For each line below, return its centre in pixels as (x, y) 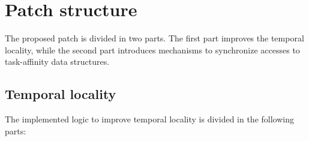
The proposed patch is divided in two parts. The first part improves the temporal (154, 38)
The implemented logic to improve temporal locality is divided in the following (149, 119)
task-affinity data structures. (57, 61)
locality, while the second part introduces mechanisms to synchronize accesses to (152, 49)
